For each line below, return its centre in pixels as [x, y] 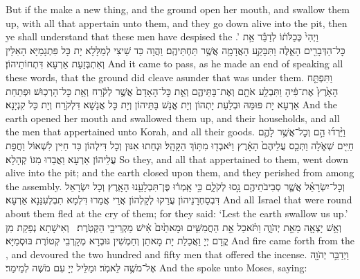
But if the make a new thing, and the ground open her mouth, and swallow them [178, 9]
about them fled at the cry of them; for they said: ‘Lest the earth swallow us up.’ [177, 213]
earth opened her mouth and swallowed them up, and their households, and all [173, 118]
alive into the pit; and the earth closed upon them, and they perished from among [180, 172]
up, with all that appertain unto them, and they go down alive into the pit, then [177, 23]
